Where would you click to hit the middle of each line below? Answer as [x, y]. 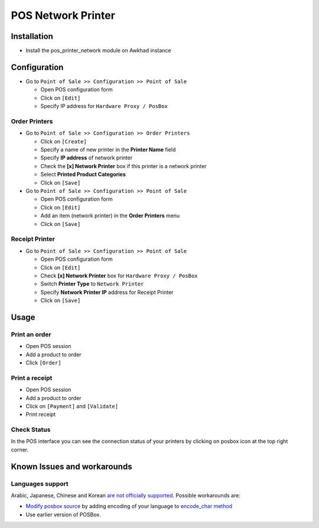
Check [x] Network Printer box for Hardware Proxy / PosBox [119, 276]
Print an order [31, 334]
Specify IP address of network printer [87, 158]
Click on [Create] [64, 141]
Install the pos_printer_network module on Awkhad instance [98, 51]
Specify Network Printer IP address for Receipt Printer [107, 292]
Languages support [40, 484]
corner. [20, 450]
